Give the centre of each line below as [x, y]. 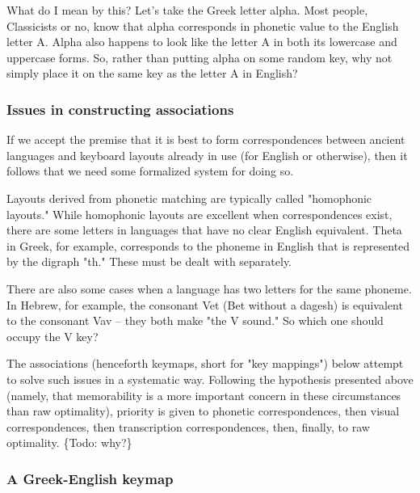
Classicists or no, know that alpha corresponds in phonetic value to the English [203, 25]
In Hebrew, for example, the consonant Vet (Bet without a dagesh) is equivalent [205, 304]
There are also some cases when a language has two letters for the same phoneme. [209, 288]
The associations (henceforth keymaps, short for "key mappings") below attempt [205, 363]
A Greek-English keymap [90, 478]
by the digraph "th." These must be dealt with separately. [149, 261]
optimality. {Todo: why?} [69, 442]
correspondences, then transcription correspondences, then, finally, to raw [188, 426]
